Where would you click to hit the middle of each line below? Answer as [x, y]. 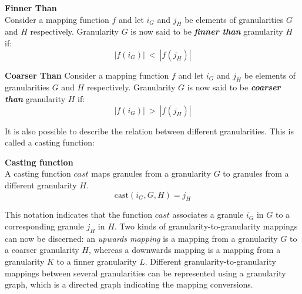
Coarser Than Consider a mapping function [87, 75]
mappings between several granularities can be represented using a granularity [145, 273]
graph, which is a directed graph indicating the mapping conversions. [129, 284]
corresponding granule [44, 226]
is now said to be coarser [234, 87]
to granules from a [256, 173]
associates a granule [208, 214]
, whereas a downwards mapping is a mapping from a [184, 250]
